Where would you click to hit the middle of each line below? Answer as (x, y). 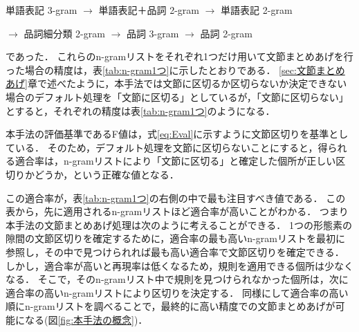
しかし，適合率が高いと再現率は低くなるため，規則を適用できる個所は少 (170, 265)
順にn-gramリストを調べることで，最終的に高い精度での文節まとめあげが (171, 306)
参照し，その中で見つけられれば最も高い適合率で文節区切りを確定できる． (175, 251)
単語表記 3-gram (42, 10)
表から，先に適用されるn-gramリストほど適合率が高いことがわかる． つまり (177, 211)
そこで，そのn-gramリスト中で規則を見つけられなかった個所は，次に (193, 279)
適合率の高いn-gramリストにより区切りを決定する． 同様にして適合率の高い (177, 292)
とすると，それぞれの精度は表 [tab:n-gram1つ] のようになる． (140, 110)
